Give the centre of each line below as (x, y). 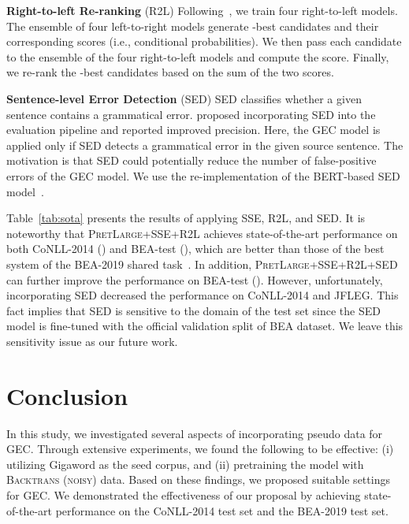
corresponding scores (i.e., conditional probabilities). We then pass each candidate (204, 41)
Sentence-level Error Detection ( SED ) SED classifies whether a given (184, 98)
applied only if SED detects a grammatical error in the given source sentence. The (205, 145)
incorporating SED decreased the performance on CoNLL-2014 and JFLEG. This (203, 295)
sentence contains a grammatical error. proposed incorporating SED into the (191, 114)
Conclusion (67, 395)
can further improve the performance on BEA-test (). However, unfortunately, (195, 279)
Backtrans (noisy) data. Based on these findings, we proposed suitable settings (198, 479)
